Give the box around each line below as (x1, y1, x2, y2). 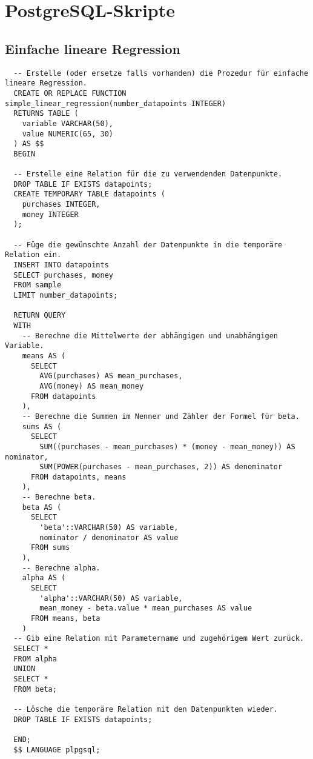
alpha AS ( (22, 573, 66, 583)
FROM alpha (13, 654, 57, 663)
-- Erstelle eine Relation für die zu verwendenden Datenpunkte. (13, 170, 283, 179)
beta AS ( (22, 503, 62, 512)
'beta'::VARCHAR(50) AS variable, (39, 523, 179, 532)
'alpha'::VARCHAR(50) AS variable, (39, 593, 183, 603)
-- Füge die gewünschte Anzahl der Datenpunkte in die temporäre (13, 240, 283, 249)
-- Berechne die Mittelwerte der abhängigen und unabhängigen (22, 331, 278, 340)
